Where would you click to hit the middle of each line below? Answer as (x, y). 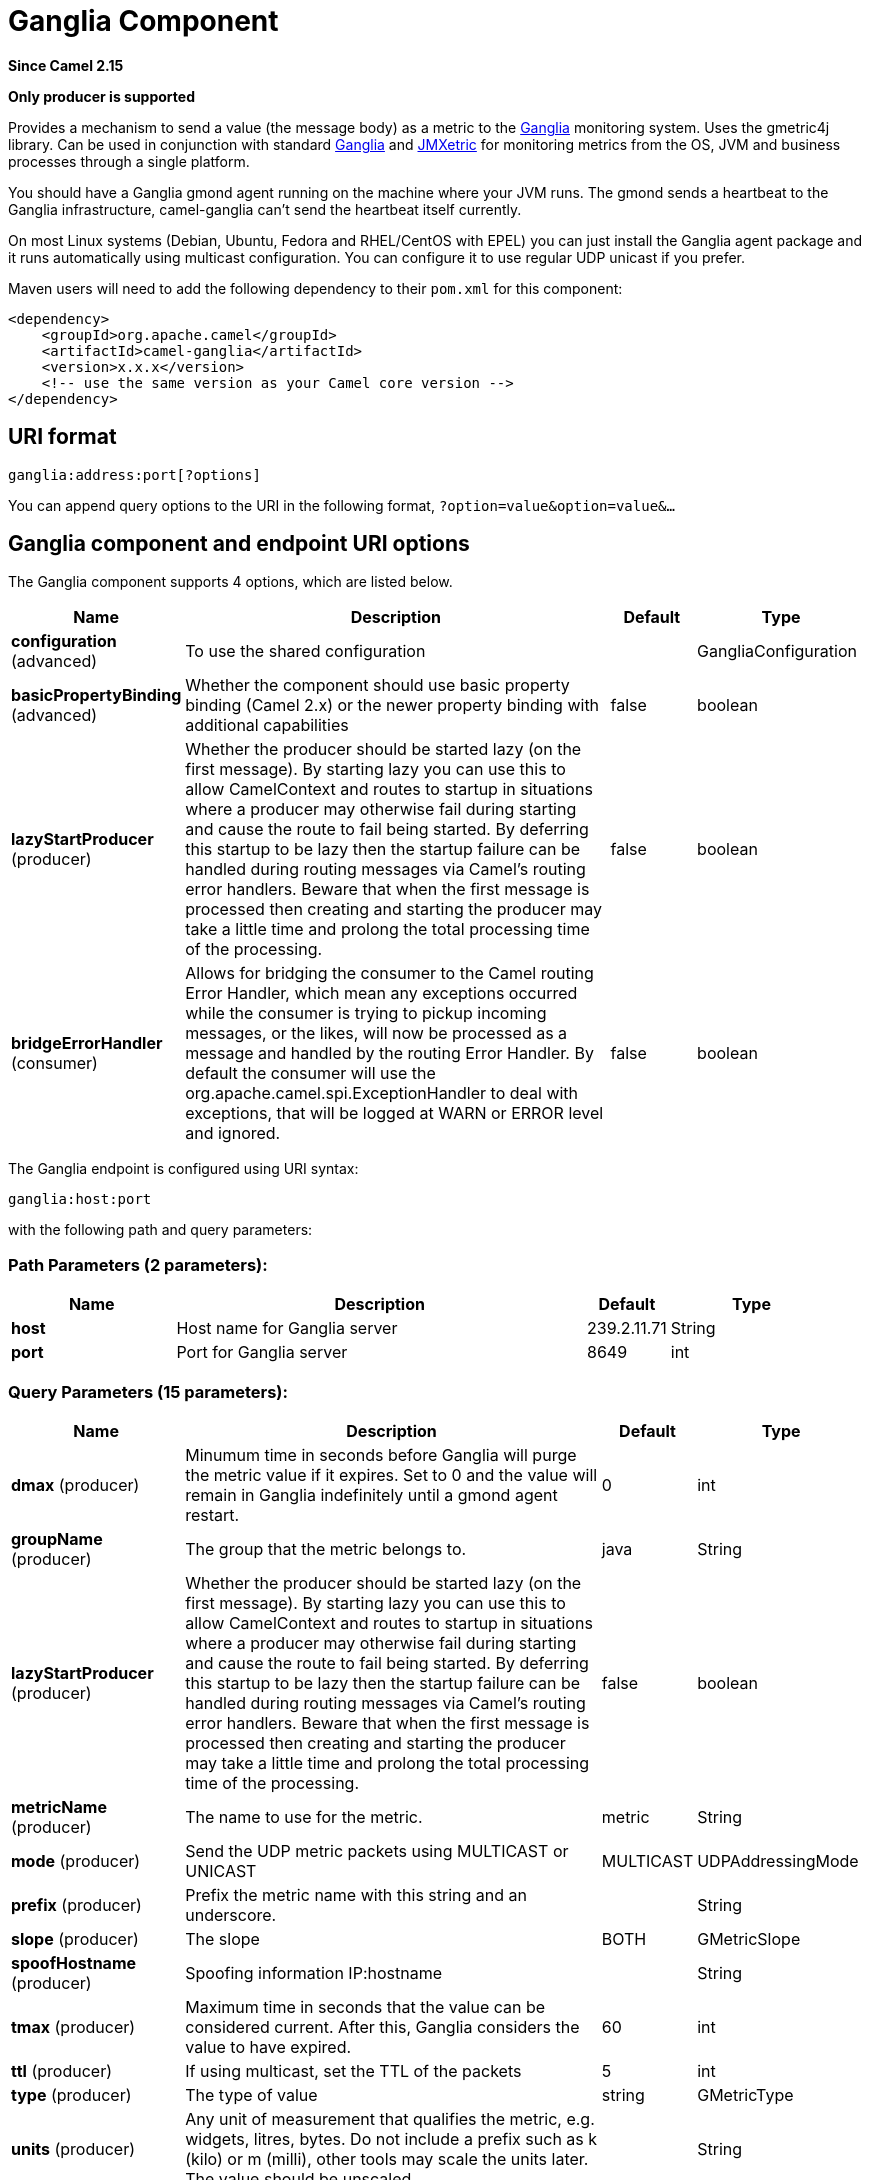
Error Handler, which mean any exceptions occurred (381, 993)
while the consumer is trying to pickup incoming (366, 1013)
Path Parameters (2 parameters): (138, 1264)
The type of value (251, 2094)
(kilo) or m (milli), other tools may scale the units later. (387, 2158)
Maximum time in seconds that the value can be (365, 2006)
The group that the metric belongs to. (326, 1548)
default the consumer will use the (310, 1073)
